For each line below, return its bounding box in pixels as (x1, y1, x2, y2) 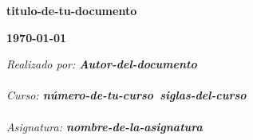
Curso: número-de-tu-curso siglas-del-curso (6, 87, 247, 103)
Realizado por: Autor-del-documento (6, 56, 197, 72)
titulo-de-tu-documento (6, 2, 137, 18)
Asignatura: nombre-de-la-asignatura (6, 118, 203, 134)
